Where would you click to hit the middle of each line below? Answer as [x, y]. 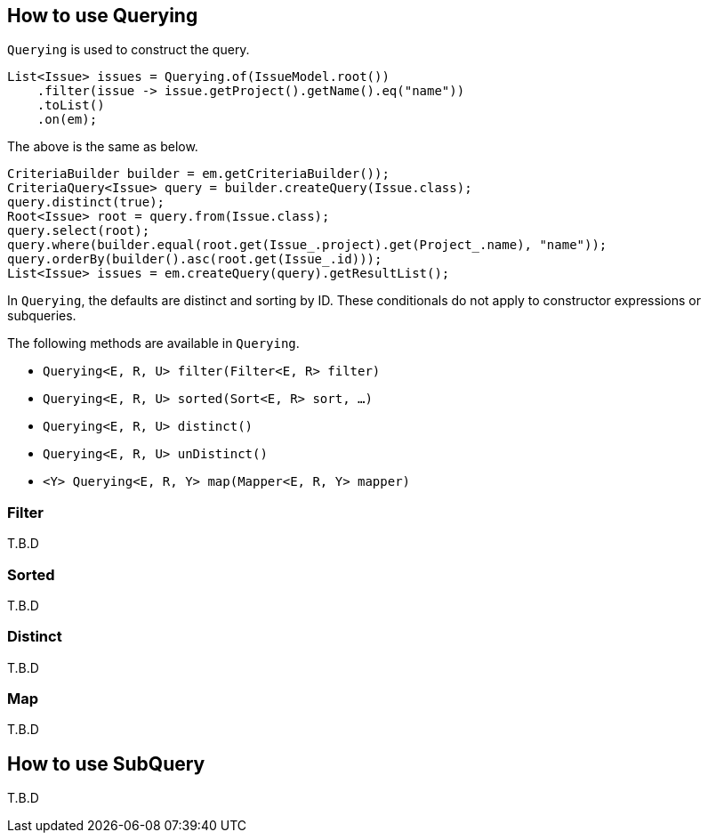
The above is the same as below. [103, 147]
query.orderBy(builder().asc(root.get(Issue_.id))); [195, 259]
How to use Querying [103, 16]
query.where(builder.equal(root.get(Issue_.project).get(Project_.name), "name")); [307, 245]
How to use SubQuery [106, 763]
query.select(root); [79, 231]
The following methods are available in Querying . [153, 343]
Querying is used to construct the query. [129, 50]
